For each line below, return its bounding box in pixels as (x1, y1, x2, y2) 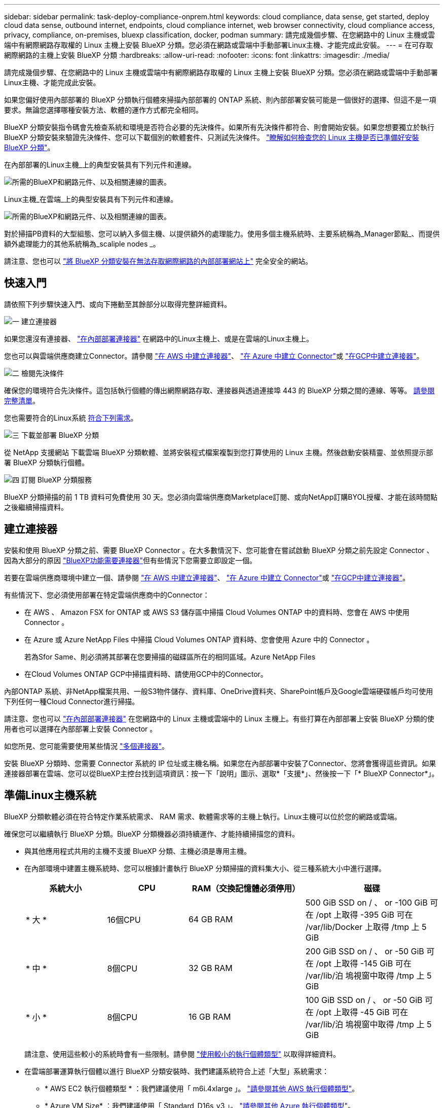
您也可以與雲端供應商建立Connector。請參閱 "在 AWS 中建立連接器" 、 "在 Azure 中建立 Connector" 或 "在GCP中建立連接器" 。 (4, 351, 424, 360)
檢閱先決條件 (21, 368, 64, 377)
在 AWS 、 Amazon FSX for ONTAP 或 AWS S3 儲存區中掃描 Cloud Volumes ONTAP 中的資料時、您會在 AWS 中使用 (24, 607, 410, 616)
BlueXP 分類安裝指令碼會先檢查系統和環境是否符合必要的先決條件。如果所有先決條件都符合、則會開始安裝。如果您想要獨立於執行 (4, 123, 435, 131)
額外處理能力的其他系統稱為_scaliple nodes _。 (4, 239, 160, 248)
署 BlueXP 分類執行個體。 (4, 458, 89, 467)
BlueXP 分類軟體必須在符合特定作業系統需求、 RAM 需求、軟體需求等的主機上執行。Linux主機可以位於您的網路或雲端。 (4, 812, 401, 821)
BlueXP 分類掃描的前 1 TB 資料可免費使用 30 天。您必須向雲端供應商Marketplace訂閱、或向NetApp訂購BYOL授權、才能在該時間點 (4, 492, 438, 501)
